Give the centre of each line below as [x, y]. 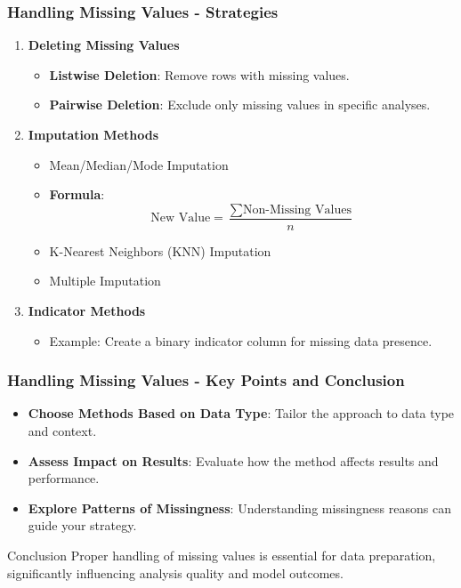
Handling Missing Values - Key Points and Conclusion [206, 380]
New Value [181, 218]
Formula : [77, 194]
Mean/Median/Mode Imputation [139, 164]
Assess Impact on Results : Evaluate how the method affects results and [233, 460]
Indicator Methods [87, 311]
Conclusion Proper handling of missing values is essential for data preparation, [222, 555]
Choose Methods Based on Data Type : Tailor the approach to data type [241, 413]
